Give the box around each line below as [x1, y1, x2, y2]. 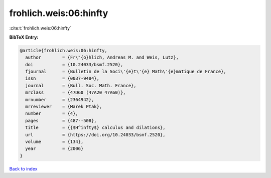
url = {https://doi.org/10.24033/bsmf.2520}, [25, 132, 166, 137]
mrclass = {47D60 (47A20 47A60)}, [25, 90, 126, 95]
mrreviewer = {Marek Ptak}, [25, 104, 102, 110]
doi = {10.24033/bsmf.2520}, [25, 62, 123, 67]
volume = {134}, [25, 139, 84, 144]
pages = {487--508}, [25, 118, 97, 123]
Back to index [9, 165, 38, 171]
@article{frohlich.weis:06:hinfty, [20, 48, 107, 53]
